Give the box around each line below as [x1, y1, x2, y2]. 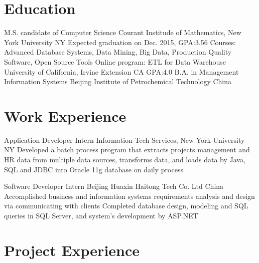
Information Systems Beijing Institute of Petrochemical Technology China [4, 76, 232, 87]
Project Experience [4, 239, 140, 260]
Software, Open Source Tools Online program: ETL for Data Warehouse [4, 56, 226, 67]
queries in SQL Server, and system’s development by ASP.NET [4, 210, 198, 220]
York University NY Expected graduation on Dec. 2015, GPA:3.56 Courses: [4, 37, 236, 47]
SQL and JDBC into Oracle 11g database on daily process [4, 164, 183, 174]
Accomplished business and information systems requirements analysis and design [4, 190, 255, 201]
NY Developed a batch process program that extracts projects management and [4, 144, 250, 155]
